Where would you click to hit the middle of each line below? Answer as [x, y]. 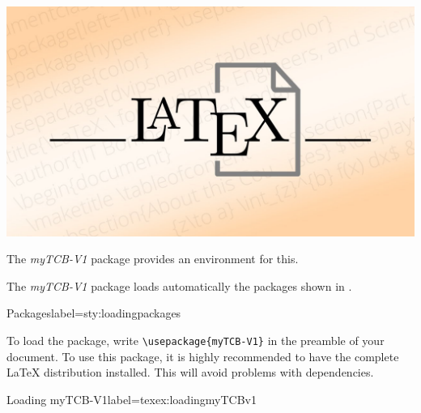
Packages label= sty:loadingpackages [94, 313]
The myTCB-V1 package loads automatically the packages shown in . [179, 285]
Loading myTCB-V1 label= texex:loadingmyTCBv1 [132, 399]
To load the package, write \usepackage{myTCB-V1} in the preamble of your [196, 340]
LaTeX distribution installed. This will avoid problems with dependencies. [190, 372]
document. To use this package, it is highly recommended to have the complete [203, 356]
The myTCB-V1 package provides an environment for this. [153, 259]
